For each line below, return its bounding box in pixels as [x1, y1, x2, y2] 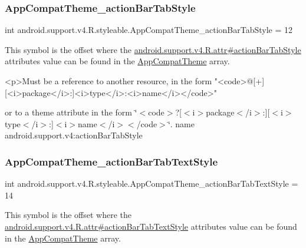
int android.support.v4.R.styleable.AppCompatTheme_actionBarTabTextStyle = [5, 177, 298, 190]
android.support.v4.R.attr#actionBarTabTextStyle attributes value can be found [5, 220, 297, 232]
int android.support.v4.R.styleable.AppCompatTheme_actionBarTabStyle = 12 [5, 24, 293, 36]
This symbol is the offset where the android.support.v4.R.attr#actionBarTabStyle [5, 43, 301, 55]
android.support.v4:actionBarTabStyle [5, 129, 143, 141]
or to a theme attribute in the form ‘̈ [5, 106, 137, 118]
